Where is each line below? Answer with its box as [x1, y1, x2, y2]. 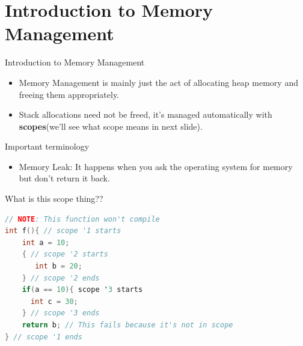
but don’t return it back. [19, 172, 110, 184]
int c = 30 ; [30, 297, 78, 306]
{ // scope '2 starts [22, 250, 108, 259]
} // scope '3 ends [22, 309, 100, 318]
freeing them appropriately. [19, 88, 120, 100]
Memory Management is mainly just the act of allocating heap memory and [19, 76, 298, 88]
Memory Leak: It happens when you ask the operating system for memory [19, 160, 293, 172]
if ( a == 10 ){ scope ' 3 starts [22, 285, 143, 294]
